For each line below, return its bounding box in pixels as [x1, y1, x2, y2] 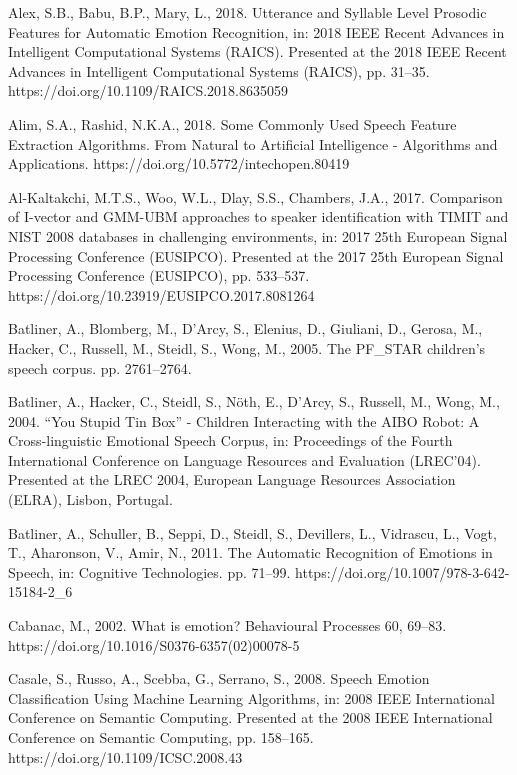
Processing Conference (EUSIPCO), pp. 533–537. [8, 265, 310, 286]
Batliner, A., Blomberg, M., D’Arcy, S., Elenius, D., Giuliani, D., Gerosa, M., [8, 318, 483, 339]
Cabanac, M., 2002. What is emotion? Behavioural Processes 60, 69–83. [8, 615, 447, 636]
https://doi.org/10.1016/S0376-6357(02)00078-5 [8, 634, 300, 655]
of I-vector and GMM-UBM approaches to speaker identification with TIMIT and [8, 206, 509, 227]
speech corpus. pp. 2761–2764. [8, 357, 192, 378]
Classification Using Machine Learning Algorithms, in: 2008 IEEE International [8, 687, 495, 708]
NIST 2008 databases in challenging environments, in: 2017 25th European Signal [8, 225, 508, 246]
